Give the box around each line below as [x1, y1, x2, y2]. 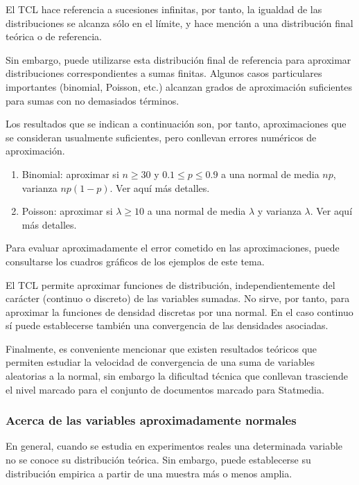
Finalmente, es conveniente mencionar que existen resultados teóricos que [6, 341, 317, 355]
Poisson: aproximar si [21, 204, 113, 218]
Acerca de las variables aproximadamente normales [6, 412, 297, 429]
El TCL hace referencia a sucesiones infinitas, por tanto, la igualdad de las [6, 2, 322, 16]
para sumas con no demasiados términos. [6, 93, 179, 107]
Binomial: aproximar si [21, 166, 119, 181]
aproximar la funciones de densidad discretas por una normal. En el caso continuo [6, 304, 353, 319]
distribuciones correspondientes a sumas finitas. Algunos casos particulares [6, 66, 322, 80]
